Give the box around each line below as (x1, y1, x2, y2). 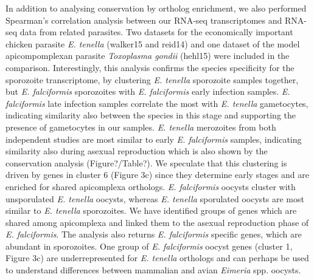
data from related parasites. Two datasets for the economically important (19, 26, 293, 38)
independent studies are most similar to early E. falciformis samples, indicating (5, 132, 302, 145)
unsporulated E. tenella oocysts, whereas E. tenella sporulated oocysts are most (5, 192, 304, 205)
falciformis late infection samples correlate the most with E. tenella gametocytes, (5, 97, 309, 109)
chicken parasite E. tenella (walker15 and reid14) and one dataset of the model (5, 37, 300, 50)
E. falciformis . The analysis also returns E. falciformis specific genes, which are (5, 228, 302, 241)
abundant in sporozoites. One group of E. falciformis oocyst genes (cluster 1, (5, 239, 293, 252)
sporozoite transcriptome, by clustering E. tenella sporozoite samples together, (5, 73, 299, 86)
